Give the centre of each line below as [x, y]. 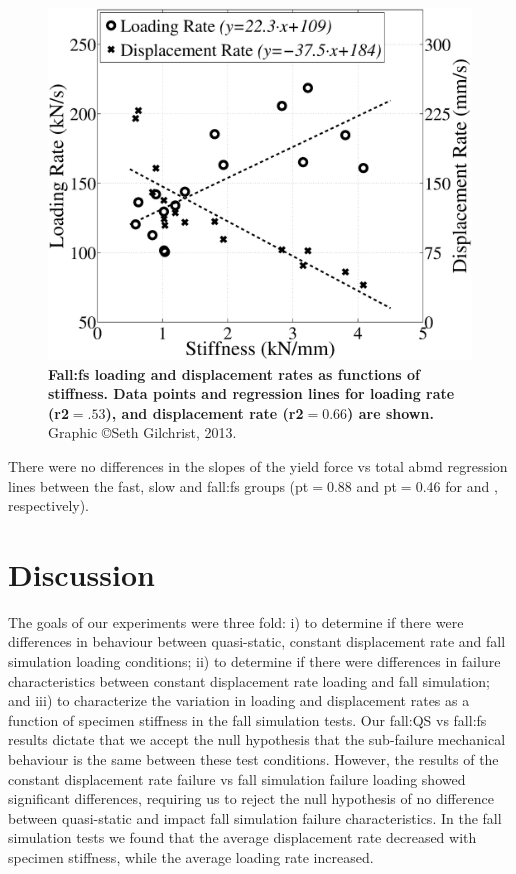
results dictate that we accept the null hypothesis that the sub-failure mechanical [257, 739]
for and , [471, 485]
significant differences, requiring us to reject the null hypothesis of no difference [251, 798]
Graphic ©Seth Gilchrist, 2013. [142, 432]
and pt [376, 485]
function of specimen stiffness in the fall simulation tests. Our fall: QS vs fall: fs [247, 719]
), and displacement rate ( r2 [204, 412]
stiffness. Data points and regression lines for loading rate [251, 393]
